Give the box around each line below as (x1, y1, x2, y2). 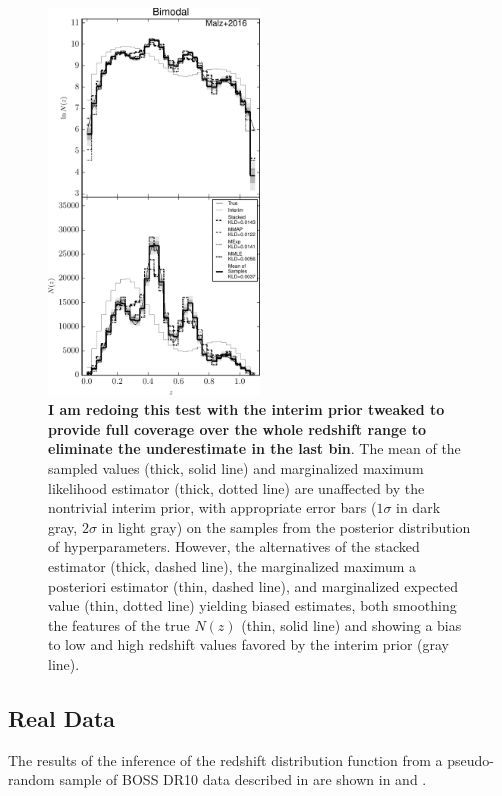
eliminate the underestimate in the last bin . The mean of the (48, 438, 461, 459)
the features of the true (48, 614, 190, 635)
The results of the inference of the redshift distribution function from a (8, 749, 443, 770)
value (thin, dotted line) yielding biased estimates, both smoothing (48, 595, 457, 616)
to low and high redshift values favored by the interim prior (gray (48, 634, 449, 655)
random (8, 769, 55, 790)
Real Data (8, 702, 116, 733)
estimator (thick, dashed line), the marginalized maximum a (48, 556, 417, 576)
